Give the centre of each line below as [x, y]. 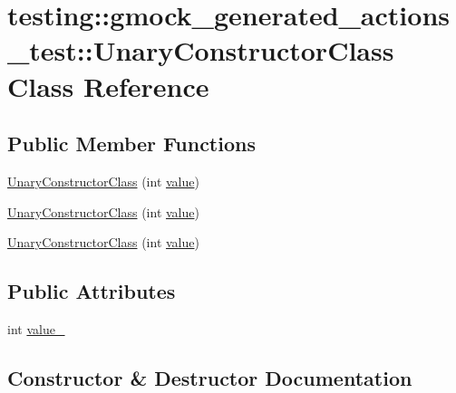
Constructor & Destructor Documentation [210, 377]
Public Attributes [92, 291]
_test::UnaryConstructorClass [201, 50]
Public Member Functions [131, 144]
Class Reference [108, 86]
